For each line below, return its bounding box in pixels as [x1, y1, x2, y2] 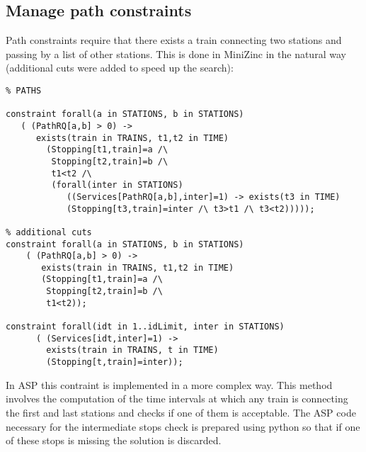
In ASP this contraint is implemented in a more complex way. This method [6, 377, 333, 392]
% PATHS [6, 85, 42, 96]
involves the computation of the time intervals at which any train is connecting [6, 391, 348, 406]
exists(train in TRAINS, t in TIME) [46, 345, 219, 356]
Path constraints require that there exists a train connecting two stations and [6, 33, 342, 47]
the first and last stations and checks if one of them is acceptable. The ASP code [6, 405, 356, 419]
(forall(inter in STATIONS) [51, 180, 183, 191]
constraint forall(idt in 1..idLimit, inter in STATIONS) [6, 322, 285, 332]
